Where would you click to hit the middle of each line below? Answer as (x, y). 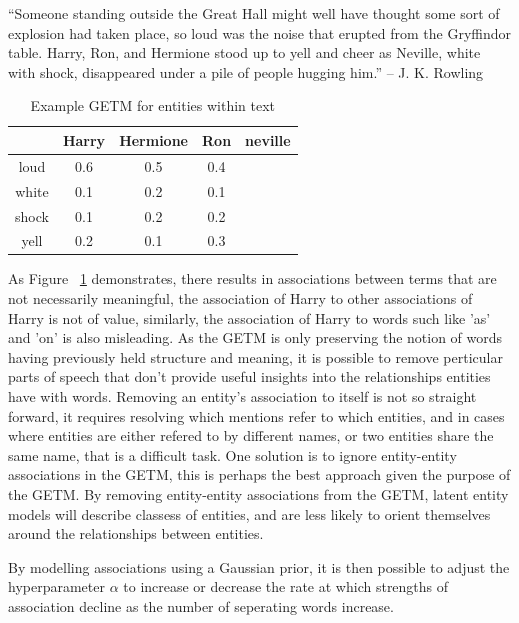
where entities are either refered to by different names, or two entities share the (251, 435)
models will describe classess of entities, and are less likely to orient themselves (249, 513)
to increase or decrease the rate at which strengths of (286, 586)
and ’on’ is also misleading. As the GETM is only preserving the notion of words (255, 337)
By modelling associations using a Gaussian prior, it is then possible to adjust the (259, 566)
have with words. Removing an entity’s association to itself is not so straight (242, 396)
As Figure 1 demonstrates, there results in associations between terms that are (252, 278)
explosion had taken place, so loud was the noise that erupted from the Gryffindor (260, 32)
